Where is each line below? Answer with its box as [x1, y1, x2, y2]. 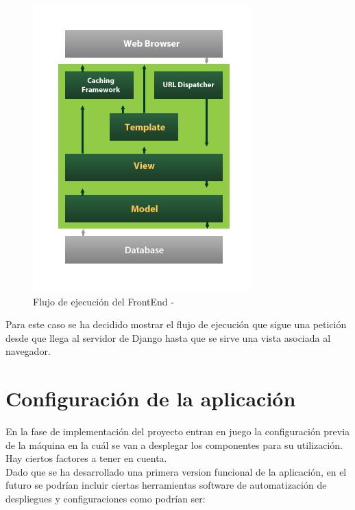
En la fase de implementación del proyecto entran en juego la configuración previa [5, 424, 350, 439]
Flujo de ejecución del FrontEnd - [33, 294, 174, 308]
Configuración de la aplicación [5, 384, 296, 413]
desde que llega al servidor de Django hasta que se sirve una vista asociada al [5, 330, 331, 345]
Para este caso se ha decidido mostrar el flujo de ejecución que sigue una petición [5, 317, 347, 332]
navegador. [5, 344, 51, 358]
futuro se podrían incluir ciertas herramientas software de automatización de [5, 478, 327, 492]
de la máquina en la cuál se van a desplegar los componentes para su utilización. [5, 437, 343, 452]
